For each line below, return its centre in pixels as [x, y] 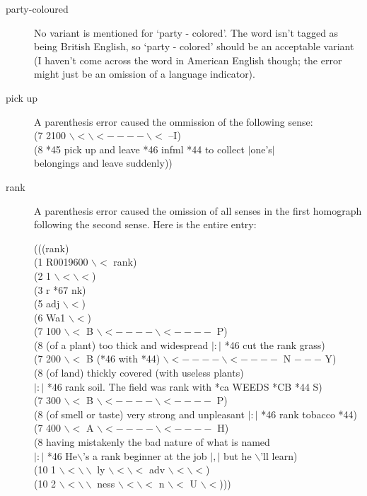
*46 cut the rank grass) [275, 344]
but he [237, 455]
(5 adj [47, 303]
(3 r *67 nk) [60, 289]
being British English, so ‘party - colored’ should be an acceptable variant [194, 46]
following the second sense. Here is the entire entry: [145, 224]
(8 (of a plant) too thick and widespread [121, 344]
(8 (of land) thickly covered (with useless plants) [139, 373]
